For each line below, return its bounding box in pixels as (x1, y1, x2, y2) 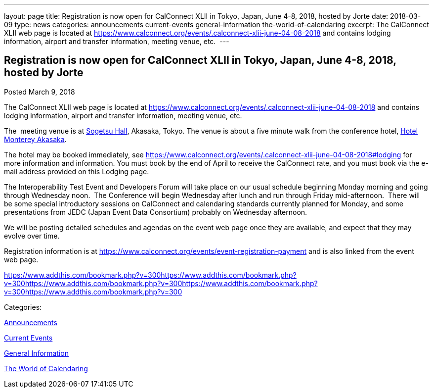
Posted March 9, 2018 (4, 87, 75, 96)
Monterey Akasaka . (4, 135, 67, 144)
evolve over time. (4, 231, 60, 240)
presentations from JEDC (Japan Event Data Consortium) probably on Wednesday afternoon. (4, 207, 307, 216)
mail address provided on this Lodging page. (4, 167, 149, 176)
